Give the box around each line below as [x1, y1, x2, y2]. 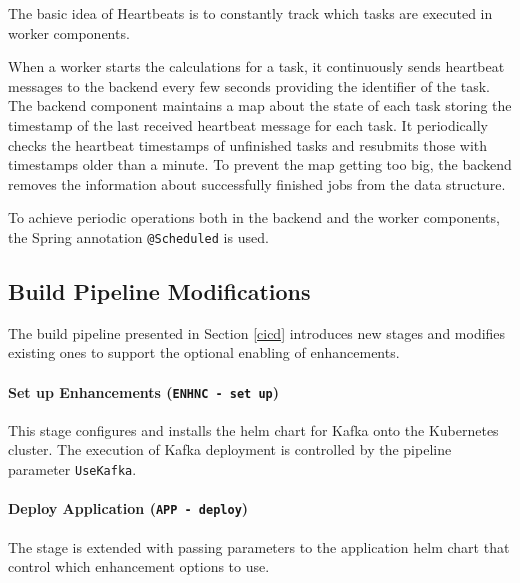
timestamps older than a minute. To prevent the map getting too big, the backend [8, 154, 512, 175]
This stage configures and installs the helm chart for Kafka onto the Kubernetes [8, 419, 499, 440]
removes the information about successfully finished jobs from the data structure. [8, 173, 506, 194]
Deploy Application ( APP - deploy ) [8, 498, 249, 519]
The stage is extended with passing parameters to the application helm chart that [8, 536, 510, 557]
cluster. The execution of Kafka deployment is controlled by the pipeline [8, 439, 452, 460]
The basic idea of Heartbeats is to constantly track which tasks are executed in [8, 3, 493, 23]
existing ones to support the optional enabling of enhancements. [8, 342, 400, 363]
